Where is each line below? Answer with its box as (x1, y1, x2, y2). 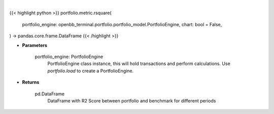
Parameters (22, 42, 48, 48)
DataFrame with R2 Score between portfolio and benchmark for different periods (47, 97, 216, 103)
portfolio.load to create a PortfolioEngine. (47, 68, 134, 74)
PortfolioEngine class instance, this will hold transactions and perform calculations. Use (47, 61, 230, 67)
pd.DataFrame (35, 91, 65, 97)
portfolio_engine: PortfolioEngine (35, 53, 104, 60)
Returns (22, 79, 40, 85)
